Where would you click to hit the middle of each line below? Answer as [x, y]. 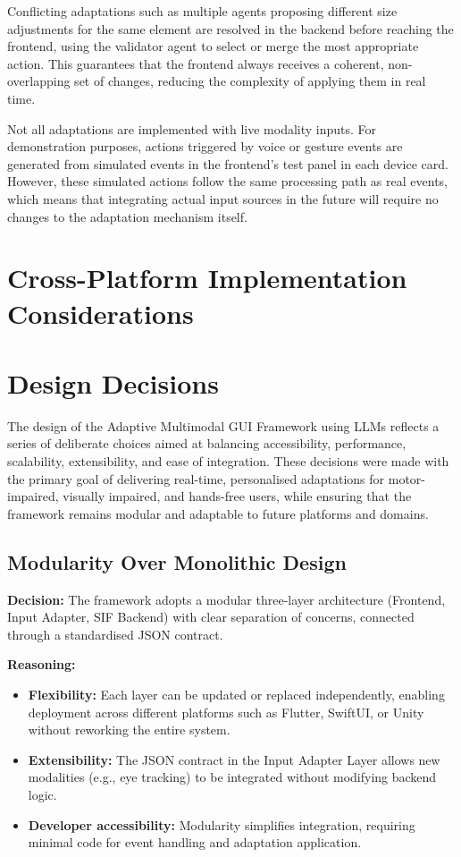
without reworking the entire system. [129, 730]
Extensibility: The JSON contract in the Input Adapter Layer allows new [234, 759]
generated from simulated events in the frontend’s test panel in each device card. [228, 163]
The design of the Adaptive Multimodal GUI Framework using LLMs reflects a [223, 425]
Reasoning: [42, 664]
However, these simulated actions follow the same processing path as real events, [227, 181]
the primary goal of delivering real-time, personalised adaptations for [196, 478]
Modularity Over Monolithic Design [177, 561]
